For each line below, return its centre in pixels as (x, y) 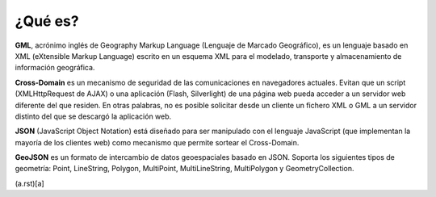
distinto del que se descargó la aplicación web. (93, 116)
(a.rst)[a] (29, 183)
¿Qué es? (47, 21)
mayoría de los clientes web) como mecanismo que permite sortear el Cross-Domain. (157, 142)
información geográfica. (55, 68)
